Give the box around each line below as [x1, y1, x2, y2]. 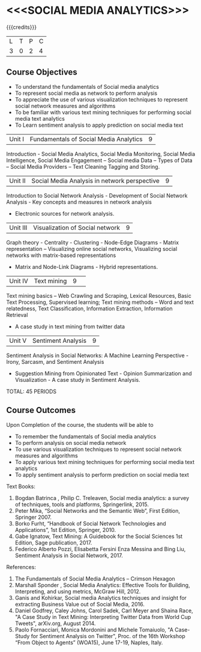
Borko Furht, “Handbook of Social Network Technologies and [14, 520, 166, 527]
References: [6, 563, 36, 570]
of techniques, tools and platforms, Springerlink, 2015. [14, 501, 149, 508]
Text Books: [6, 483, 36, 490]
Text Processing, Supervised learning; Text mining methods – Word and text [6, 298, 194, 306]
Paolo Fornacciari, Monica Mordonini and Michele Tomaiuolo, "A [14, 626, 174, 633]
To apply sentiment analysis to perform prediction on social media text [14, 471, 189, 478]
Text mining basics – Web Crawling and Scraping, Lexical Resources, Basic [6, 292, 192, 299]
